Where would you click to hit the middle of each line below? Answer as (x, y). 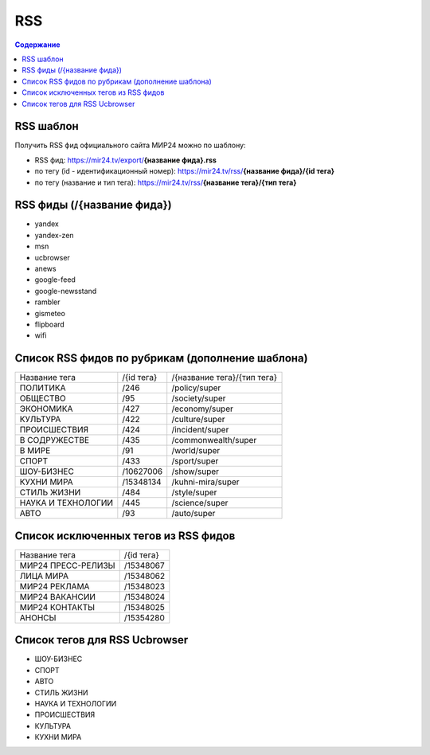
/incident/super (200, 430)
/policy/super (196, 388)
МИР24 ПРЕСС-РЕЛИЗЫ (67, 565)
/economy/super (203, 409)
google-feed (55, 280)
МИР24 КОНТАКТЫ (57, 607)
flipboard (50, 324)
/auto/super (193, 514)
